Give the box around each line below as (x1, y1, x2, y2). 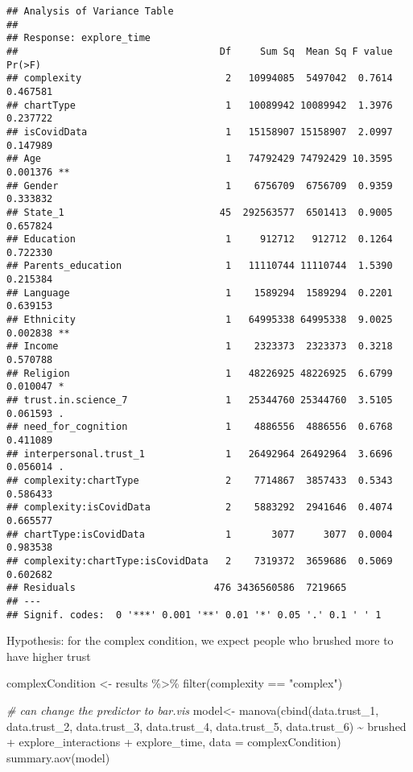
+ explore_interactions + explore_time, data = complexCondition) (6, 733, 341, 750)
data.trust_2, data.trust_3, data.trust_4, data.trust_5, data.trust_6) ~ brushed (6, 717, 407, 734)
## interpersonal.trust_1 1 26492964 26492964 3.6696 (6, 448, 393, 460)
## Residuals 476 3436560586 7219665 (6, 582, 347, 594)
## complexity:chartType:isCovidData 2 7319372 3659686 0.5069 (6, 555, 393, 567)
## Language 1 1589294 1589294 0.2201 (6, 287, 393, 299)
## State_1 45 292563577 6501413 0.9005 (6, 206, 393, 218)
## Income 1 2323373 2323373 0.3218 (6, 341, 393, 353)
